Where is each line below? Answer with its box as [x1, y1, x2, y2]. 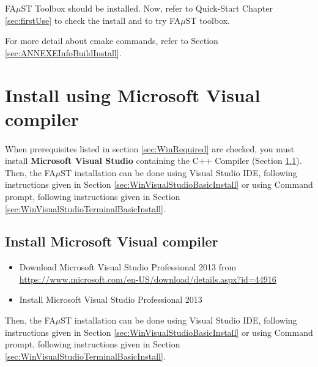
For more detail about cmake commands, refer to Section [5, 34, 218, 47]
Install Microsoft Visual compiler [5, 232, 218, 251]
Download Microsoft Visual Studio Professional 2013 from [19, 261, 237, 273]
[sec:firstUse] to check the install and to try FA [5, 13, 181, 26]
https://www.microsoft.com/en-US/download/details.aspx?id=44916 [19, 272, 276, 285]
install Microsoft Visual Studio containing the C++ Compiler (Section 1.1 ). [5, 154, 302, 167]
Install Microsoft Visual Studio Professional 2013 [19, 293, 202, 306]
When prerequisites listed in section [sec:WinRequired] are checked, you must [5, 142, 295, 155]
